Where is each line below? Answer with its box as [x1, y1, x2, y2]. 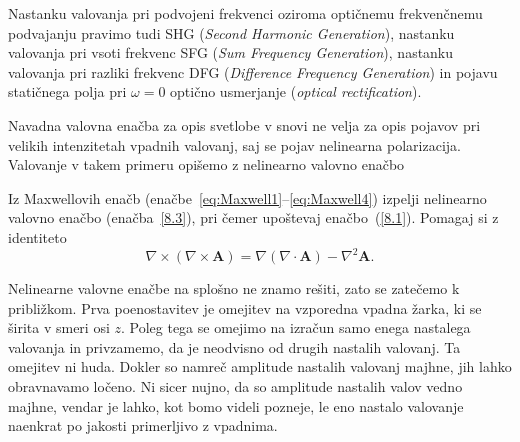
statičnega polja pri [8, 81, 127, 102]
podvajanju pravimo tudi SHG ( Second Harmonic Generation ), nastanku [8, 22, 455, 43]
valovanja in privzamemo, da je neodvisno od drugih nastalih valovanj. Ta [8, 336, 461, 357]
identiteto [8, 226, 67, 247]
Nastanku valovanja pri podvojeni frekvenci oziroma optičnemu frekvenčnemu [8, 3, 483, 23]
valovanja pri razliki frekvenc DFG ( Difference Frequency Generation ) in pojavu [8, 61, 498, 82]
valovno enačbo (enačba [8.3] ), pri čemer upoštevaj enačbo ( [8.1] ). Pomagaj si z [8, 207, 499, 228]
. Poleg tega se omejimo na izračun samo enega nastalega [120, 317, 471, 338]
